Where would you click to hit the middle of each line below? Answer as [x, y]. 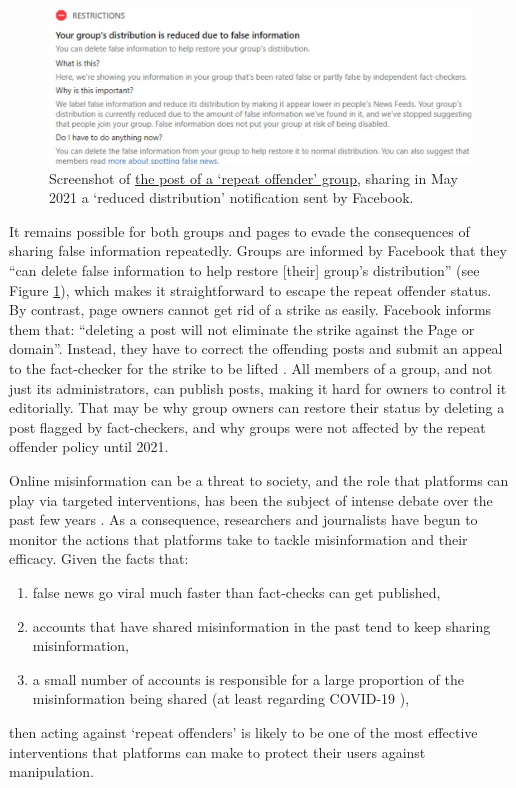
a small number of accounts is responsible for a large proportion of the [248, 678]
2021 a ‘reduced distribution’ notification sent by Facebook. [231, 197]
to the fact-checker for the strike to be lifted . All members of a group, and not [251, 368]
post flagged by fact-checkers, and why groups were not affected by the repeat [247, 426]
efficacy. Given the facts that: [99, 558]
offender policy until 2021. [89, 446]
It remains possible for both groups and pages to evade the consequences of [239, 230]
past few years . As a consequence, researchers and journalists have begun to [243, 519]
